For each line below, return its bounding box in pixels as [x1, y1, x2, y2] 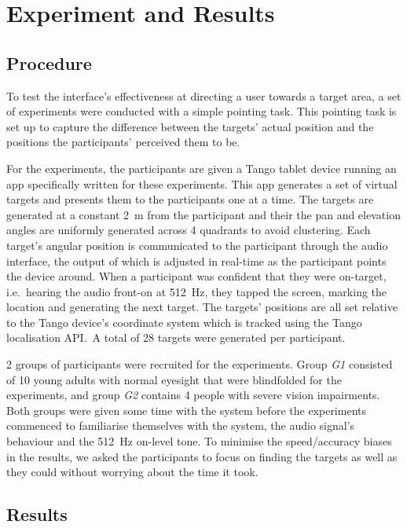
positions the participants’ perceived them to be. [6, 134, 240, 150]
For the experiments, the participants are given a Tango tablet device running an [6, 159, 397, 176]
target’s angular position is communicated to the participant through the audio [6, 236, 388, 253]
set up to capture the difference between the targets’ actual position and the [6, 118, 374, 134]
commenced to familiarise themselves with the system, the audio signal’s [6, 417, 355, 434]
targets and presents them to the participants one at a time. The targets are [6, 191, 374, 207]
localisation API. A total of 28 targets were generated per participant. [6, 329, 346, 346]
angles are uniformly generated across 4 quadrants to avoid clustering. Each [6, 222, 371, 238]
